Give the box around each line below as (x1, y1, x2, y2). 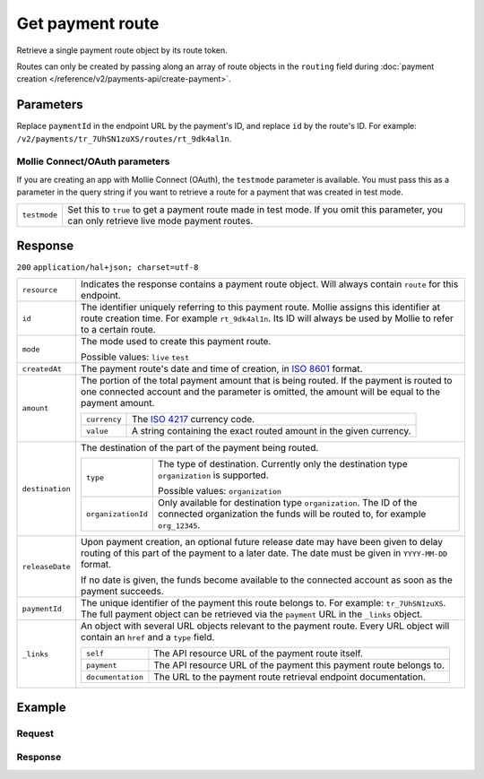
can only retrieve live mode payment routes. (67, 214, 254, 227)
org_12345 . (158, 519, 201, 532)
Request (16, 727, 54, 740)
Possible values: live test (81, 351, 190, 363)
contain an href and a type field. (81, 631, 215, 644)
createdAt (22, 364, 63, 374)
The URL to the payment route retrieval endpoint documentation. (153, 671, 426, 683)
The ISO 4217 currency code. (131, 413, 255, 426)
